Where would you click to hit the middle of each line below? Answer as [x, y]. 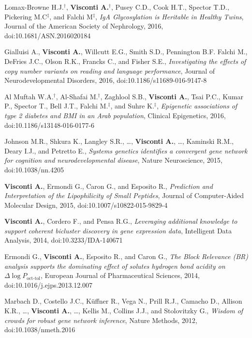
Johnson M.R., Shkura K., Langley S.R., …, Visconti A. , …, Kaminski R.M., [119, 141]
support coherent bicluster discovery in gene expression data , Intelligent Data [118, 230]
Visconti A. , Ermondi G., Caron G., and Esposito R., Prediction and [109, 186]
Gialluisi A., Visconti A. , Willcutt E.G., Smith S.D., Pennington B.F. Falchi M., [126, 52]
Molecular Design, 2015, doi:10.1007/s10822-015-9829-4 [86, 205]
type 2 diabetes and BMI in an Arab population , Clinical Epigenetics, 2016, [115, 115]
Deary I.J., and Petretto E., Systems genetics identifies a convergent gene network [126, 150]
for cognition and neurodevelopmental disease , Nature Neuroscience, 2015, [113, 160]
